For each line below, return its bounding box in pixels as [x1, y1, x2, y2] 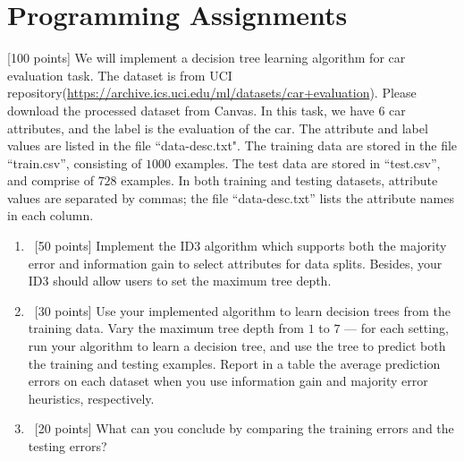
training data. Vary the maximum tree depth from [28, 319, 304, 337]
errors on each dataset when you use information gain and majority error [28, 371, 428, 390]
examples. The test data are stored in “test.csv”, [174, 153, 441, 172]
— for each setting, [344, 319, 449, 337]
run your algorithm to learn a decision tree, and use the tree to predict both [28, 337, 446, 355]
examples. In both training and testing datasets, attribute [121, 171, 438, 190]
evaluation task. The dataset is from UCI [7, 65, 232, 84]
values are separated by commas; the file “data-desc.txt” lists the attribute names [7, 188, 454, 207]
